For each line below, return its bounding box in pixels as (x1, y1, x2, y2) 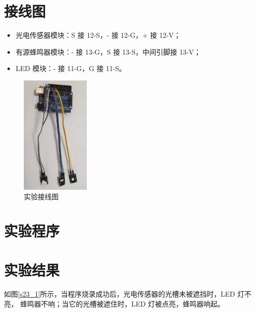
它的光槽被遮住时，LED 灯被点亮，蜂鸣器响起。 (68, 298, 225, 309)
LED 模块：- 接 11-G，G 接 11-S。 (15, 63, 126, 74)
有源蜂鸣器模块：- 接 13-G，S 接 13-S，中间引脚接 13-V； (15, 46, 201, 57)
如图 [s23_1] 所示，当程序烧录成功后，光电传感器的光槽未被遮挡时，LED (4, 289, 235, 299)
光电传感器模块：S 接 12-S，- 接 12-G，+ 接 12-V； (15, 30, 181, 40)
